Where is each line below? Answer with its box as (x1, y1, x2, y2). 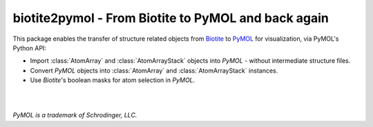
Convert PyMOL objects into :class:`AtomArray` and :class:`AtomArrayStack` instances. (30, 66, 278, 75)
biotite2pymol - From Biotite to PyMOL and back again (12, 10, 329, 26)
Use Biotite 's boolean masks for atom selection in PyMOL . (30, 76, 195, 84)
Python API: (12, 43, 46, 52)
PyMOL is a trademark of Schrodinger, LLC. (12, 111, 137, 119)
